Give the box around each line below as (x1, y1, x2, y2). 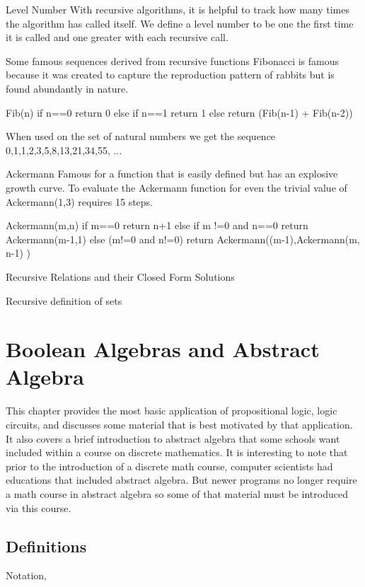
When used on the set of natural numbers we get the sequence (6, 129, 276, 144)
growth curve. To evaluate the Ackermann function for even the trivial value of (6, 180, 347, 194)
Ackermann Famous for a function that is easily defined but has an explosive (6, 166, 338, 181)
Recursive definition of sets (6, 293, 122, 308)
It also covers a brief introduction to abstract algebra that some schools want (6, 431, 340, 446)
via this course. (6, 500, 71, 515)
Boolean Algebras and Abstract (6, 335, 320, 364)
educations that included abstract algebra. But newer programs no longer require (6, 472, 357, 487)
